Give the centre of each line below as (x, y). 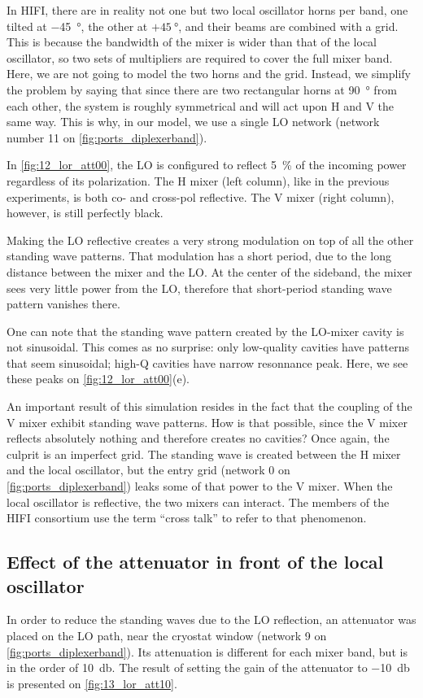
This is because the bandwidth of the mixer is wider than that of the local (192, 42)
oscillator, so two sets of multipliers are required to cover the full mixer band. (200, 57)
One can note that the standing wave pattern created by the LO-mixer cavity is (205, 331)
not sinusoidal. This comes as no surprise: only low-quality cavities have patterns (208, 347)
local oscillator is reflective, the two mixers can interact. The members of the (198, 502)
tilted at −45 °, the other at (77, 26)
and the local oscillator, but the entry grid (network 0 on (148, 470)
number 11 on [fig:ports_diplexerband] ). (107, 137)
